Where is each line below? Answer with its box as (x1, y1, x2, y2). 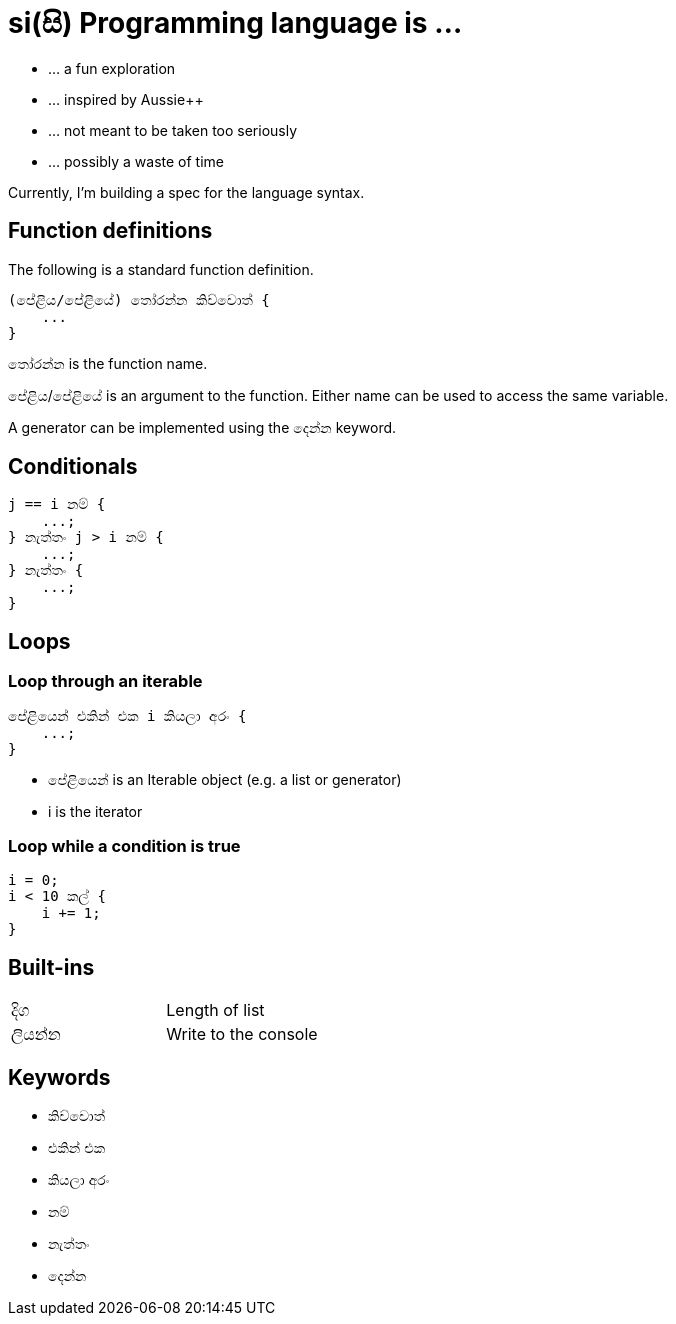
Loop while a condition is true (8, 836, 241, 857)
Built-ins (8, 954, 95, 980)
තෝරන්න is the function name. (8, 354, 208, 372)
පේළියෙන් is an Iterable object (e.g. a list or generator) (48, 770, 402, 788)
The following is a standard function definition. (8, 260, 314, 278)
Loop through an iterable (8, 671, 203, 692)
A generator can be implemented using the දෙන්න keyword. (8, 418, 397, 436)
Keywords (8, 1064, 111, 1090)
